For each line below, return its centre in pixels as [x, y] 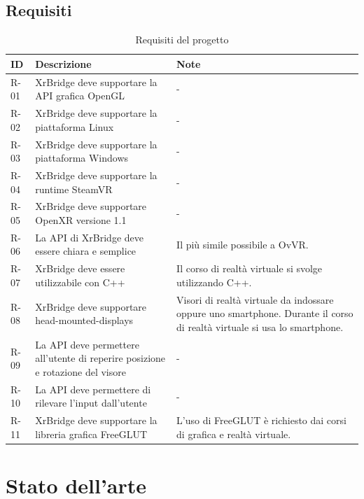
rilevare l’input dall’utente [91, 403]
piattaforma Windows [82, 158]
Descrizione [63, 63]
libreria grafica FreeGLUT [91, 434]
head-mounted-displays [84, 320]
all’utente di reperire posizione [100, 358]
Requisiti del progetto [182, 40]
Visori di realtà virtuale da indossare [255, 299]
